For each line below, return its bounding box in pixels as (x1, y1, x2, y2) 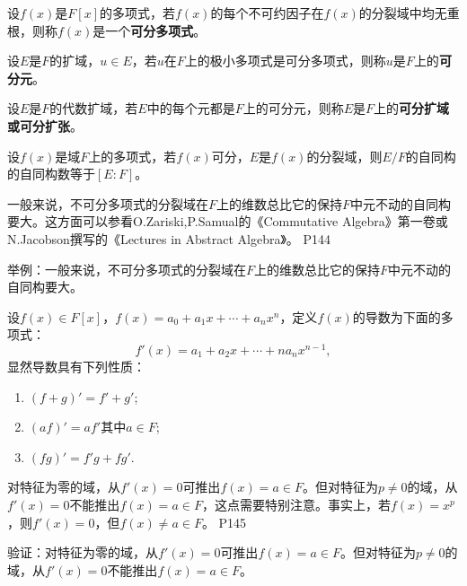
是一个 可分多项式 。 (93, 21, 207, 39)
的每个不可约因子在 (210, 4, 324, 22)
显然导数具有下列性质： (7, 356, 145, 375)
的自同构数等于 (7, 164, 95, 183)
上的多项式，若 (88, 146, 177, 165)
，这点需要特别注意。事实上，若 (201, 494, 391, 513)
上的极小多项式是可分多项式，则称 (184, 51, 386, 70)
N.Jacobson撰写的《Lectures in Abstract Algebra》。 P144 (7, 229, 331, 248)
